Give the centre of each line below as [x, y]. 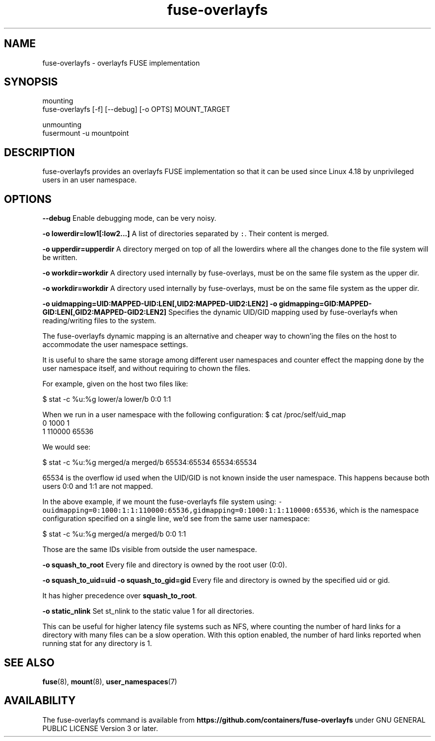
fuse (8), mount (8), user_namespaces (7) [110, 681]
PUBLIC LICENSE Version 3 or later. [100, 728]
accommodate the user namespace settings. [115, 345]
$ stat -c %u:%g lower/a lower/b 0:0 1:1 [107, 399]
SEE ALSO [29, 662]
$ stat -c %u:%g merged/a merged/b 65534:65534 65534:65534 [150, 463]
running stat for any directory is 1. [97, 644]
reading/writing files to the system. [99, 321]
